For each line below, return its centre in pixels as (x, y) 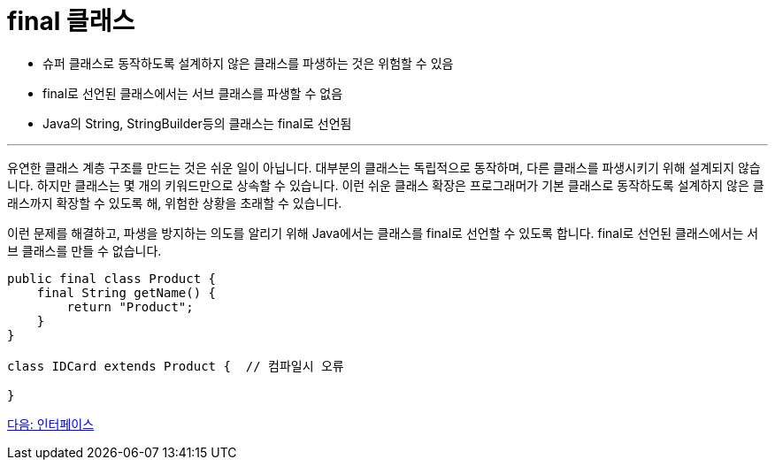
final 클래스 (71, 21)
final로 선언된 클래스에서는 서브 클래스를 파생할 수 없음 (193, 93)
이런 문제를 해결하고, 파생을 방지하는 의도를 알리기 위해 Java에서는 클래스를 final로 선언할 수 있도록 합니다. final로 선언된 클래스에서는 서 (383, 233)
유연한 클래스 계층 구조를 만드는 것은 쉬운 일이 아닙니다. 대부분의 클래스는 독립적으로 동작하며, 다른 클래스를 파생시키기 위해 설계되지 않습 (384, 167)
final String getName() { (127, 292)
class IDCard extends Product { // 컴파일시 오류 (176, 366)
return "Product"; (130, 306)
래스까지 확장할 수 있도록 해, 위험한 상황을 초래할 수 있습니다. (175, 203)
